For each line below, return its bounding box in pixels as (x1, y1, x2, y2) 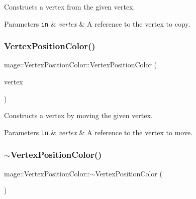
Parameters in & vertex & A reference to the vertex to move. (4, 127, 193, 137)
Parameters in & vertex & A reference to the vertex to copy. (4, 18, 190, 29)
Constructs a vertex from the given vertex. (4, 2, 135, 12)
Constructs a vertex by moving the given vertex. (4, 110, 153, 121)
